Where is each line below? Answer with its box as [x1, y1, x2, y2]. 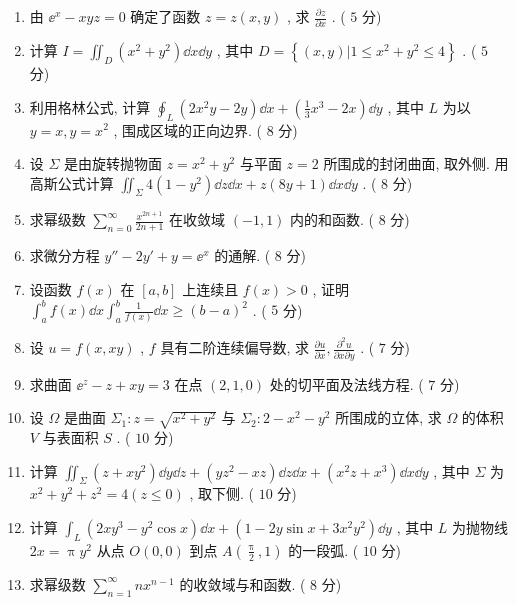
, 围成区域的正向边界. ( [113, 119, 263, 140]
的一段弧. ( [288, 539, 359, 560]
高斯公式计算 [29, 172, 114, 193]
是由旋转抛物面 [64, 153, 163, 174]
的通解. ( [214, 245, 271, 266]
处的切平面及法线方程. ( [269, 373, 424, 394]
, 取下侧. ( [189, 483, 255, 504]
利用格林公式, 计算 [29, 96, 151, 117]
